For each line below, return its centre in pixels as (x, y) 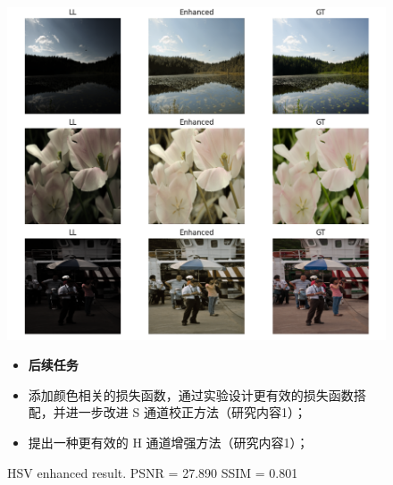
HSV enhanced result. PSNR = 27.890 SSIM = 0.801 (153, 472)
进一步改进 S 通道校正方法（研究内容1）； (186, 412)
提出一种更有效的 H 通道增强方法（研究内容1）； (168, 443)
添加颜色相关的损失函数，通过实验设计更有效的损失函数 (191, 394)
